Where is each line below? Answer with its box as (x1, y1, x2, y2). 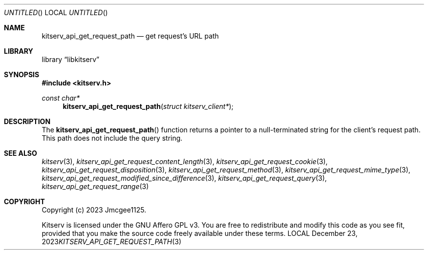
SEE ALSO (4, 149, 37, 157)
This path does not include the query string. (42, 134, 183, 142)
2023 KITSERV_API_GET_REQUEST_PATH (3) (42, 237, 182, 246)
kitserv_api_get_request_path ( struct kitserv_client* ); (63, 102, 234, 110)
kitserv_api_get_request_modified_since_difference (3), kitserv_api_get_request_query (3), (42, 174, 327, 182)
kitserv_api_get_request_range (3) (42, 182, 149, 190)
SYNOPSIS (4, 70, 40, 79)
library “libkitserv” (42, 55, 100, 63)
